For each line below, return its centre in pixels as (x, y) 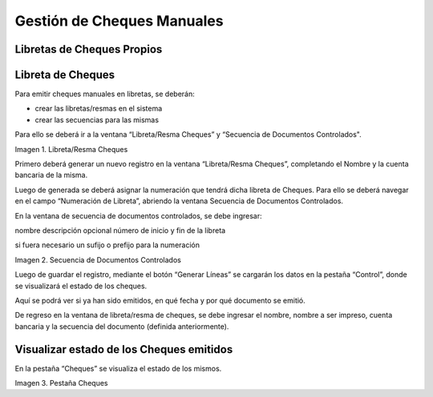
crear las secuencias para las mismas (97, 119)
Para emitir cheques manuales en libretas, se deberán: (105, 94)
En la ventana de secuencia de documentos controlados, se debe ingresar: (138, 215)
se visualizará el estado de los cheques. (81, 286)
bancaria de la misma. (51, 175)
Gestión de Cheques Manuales (119, 21)
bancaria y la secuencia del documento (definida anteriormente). (122, 326)
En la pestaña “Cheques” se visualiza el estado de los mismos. (118, 368)
